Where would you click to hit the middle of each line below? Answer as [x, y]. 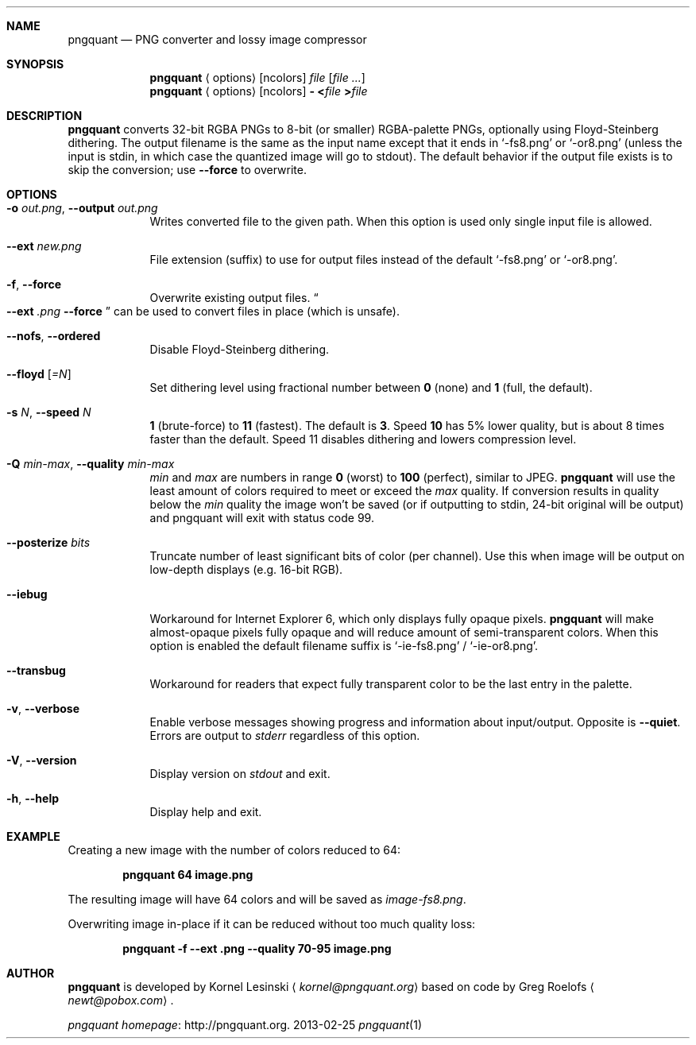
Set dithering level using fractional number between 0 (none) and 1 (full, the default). [371, 387]
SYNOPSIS [35, 64]
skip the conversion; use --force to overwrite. [187, 170]
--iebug [27, 594]
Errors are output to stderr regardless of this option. [285, 735]
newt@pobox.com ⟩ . [121, 1000]
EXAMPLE [33, 836]
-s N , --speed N [49, 412]
